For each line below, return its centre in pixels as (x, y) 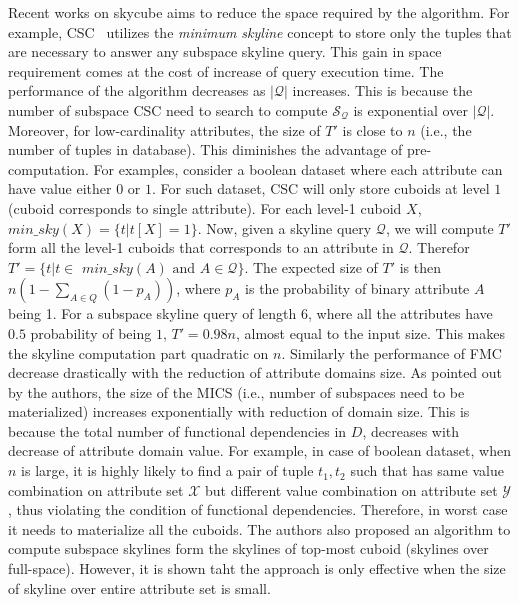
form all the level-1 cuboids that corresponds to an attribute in (201, 247)
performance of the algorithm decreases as (137, 90)
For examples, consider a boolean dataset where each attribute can (298, 168)
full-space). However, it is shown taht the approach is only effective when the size (257, 568)
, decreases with (411, 430)
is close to (372, 129)
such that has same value (427, 470)
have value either (60, 188)
